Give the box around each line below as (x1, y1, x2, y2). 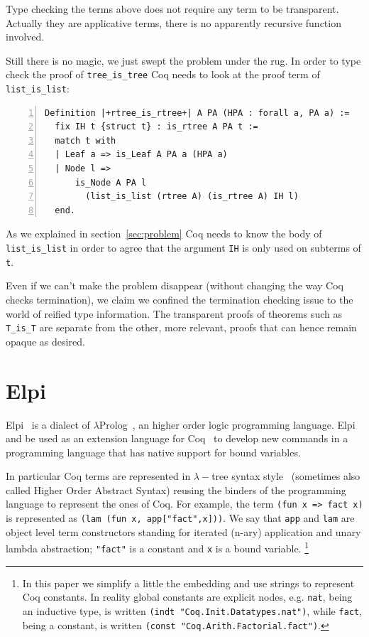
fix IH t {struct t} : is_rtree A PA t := (55, 122, 258, 132)
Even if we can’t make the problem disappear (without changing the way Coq (6, 278, 343, 293)
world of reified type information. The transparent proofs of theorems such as (6, 306, 342, 321)
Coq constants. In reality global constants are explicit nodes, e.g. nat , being (22, 589, 353, 604)
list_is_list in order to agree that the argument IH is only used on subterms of (6, 240, 361, 255)
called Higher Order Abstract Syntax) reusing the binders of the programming (6, 482, 346, 497)
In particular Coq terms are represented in (6, 469, 191, 483)
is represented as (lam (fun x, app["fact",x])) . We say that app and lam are (6, 510, 355, 525)
